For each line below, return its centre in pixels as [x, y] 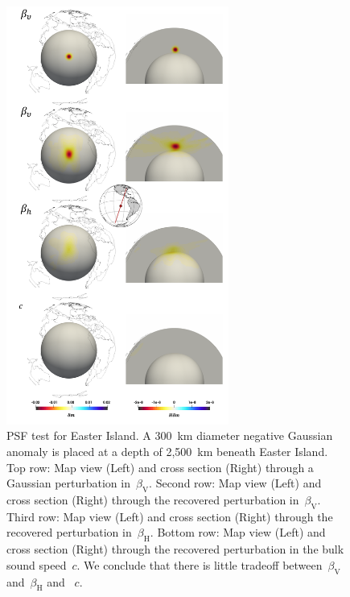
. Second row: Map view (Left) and [235, 483]
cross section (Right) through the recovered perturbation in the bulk [175, 549]
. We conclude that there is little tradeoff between [200, 564]
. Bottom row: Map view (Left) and [238, 532]
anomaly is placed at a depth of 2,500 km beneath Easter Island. [167, 451]
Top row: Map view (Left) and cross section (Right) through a [160, 467]
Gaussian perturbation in [68, 483]
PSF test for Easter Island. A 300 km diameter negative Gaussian [170, 435]
